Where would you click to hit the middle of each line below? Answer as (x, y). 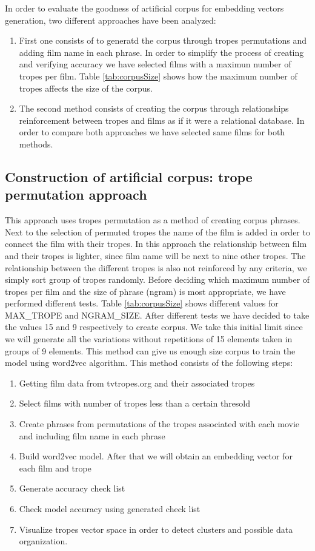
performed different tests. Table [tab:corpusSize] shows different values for (142, 303)
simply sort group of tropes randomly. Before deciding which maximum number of (157, 279)
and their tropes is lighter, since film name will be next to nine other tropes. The (155, 255)
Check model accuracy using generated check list (110, 509)
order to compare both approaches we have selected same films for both (152, 132)
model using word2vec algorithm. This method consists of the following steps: (149, 363)
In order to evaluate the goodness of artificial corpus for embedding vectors (144, 8)
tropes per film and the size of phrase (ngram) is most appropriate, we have (145, 291)
